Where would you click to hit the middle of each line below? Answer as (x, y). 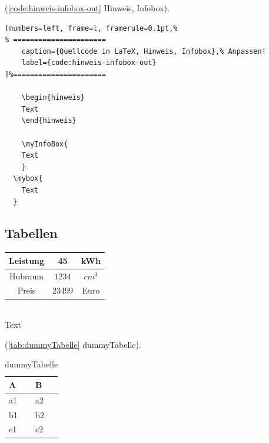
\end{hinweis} (49, 121)
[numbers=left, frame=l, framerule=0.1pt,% (91, 28)
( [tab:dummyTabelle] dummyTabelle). (73, 344)
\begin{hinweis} (53, 98)
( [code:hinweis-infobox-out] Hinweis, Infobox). (87, 8)
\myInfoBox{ (45, 144)
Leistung (27, 260)
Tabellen (31, 233)
